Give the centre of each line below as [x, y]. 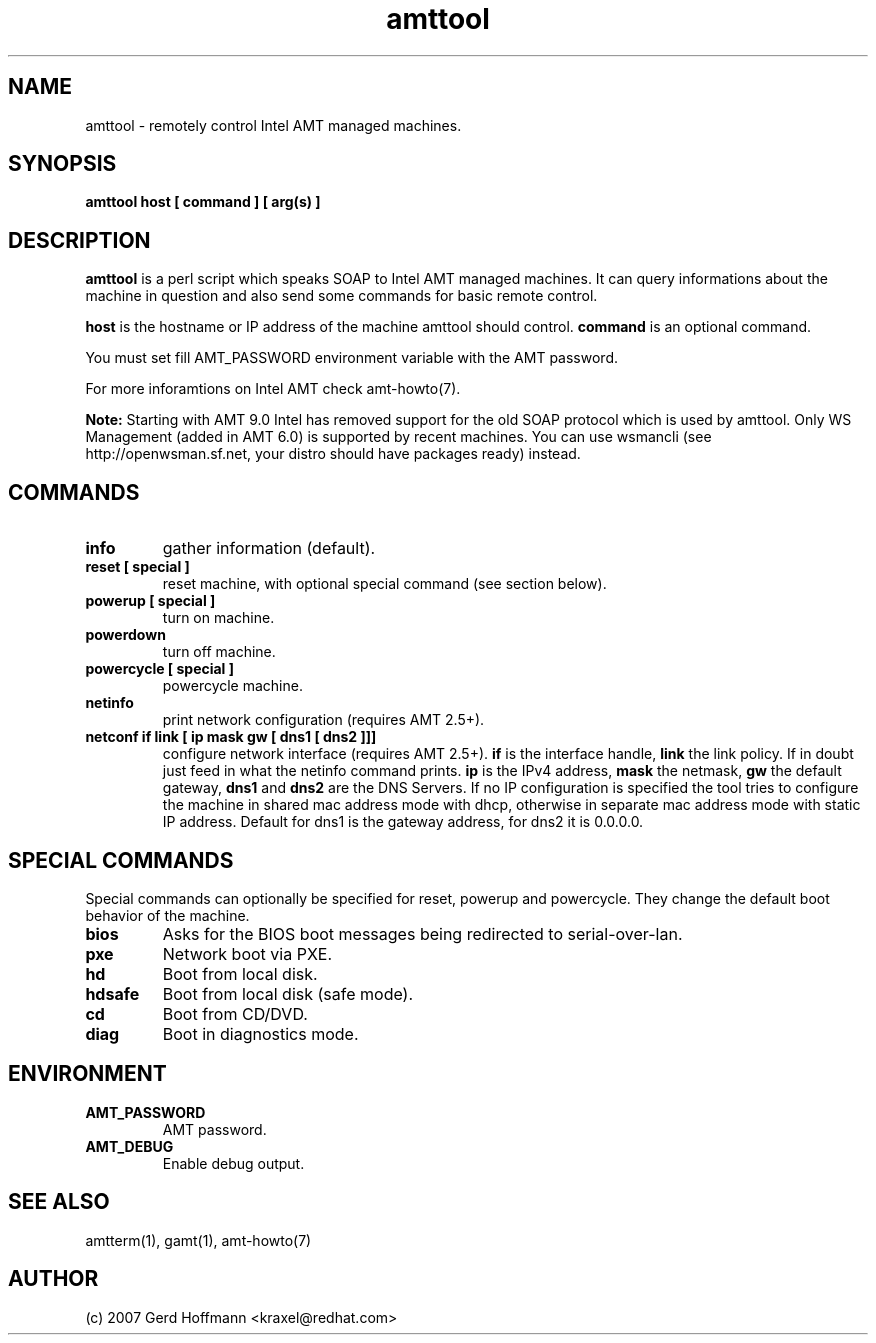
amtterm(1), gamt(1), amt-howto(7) [198, 1240]
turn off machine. [219, 652]
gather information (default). [269, 548]
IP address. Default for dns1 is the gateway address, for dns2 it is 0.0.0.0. [403, 822]
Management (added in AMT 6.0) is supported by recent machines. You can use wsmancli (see [398, 437]
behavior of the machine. [167, 915]
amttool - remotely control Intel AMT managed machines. [273, 125]
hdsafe [112, 993]
